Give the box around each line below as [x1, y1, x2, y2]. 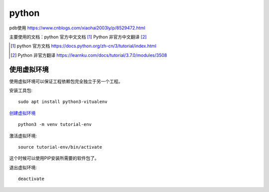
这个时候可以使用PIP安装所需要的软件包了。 [9, 155, 99, 161]
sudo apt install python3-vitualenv [18, 99, 108, 104]
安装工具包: [9, 88, 33, 94]
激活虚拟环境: [9, 132, 37, 139]
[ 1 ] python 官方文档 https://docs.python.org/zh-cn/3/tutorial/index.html [10, 43, 156, 49]
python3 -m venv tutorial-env [18, 122, 92, 127]
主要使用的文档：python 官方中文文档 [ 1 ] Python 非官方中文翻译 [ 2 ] [9, 34, 147, 40]
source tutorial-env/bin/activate [18, 144, 102, 150]
